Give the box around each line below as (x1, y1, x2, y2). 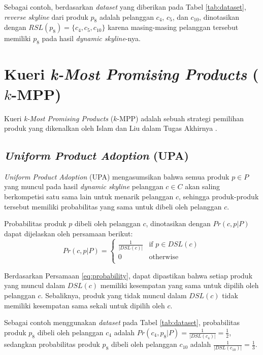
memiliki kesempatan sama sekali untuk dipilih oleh (4, 300, 165, 310)
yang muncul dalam (4, 280, 65, 291)
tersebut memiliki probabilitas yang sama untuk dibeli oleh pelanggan (4, 201, 222, 211)
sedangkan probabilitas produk (4, 339, 100, 349)
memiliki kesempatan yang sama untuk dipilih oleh (100, 280, 259, 291)
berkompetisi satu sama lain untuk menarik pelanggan (4, 191, 174, 202)
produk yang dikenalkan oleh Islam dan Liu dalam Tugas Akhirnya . (4, 123, 217, 133)
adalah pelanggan (99, 11, 154, 22)
